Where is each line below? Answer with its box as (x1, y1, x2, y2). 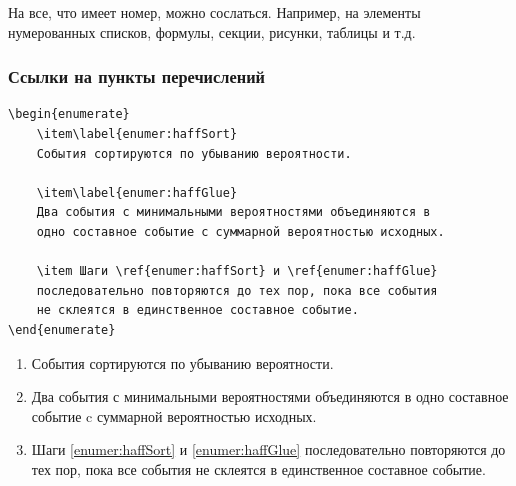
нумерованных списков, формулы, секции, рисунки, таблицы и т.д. (8, 21, 416, 42)
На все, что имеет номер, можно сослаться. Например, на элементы (8, 2, 421, 22)
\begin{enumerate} (8, 107, 130, 122)
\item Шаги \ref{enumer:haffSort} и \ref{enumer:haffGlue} (36, 264, 438, 279)
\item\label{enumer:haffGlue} (36, 185, 238, 200)
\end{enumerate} (8, 322, 116, 337)
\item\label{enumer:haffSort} (36, 127, 238, 141)
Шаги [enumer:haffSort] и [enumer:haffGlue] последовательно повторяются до (31, 439, 506, 460)
